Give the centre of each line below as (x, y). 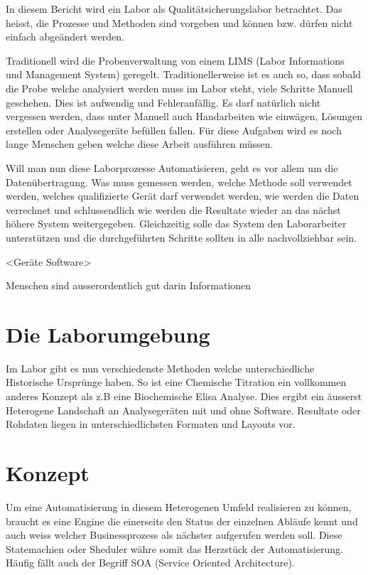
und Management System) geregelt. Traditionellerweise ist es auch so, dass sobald (184, 74)
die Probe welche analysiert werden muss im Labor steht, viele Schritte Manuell (179, 88)
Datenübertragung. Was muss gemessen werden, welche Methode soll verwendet (179, 182)
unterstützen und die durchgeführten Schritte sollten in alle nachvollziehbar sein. (181, 237)
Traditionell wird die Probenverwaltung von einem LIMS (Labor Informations (175, 60)
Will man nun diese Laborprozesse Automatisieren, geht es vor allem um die (172, 167)
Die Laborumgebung (108, 334)
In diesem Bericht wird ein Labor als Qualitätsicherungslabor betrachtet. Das (174, 9)
